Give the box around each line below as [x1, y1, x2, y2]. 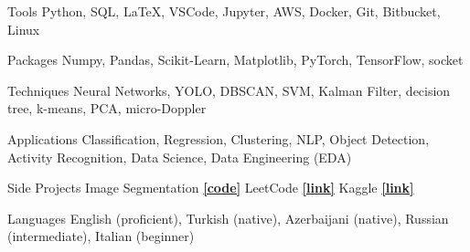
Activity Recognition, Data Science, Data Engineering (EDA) [7, 147, 352, 166]
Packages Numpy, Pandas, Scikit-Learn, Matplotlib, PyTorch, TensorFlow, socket [7, 50, 464, 69]
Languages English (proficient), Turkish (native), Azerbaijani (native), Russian [7, 208, 449, 227]
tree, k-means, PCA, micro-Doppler [7, 99, 207, 118]
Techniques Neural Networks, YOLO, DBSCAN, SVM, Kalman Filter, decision [7, 80, 451, 100]
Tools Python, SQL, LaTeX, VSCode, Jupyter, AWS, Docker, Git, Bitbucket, [7, 2, 441, 20]
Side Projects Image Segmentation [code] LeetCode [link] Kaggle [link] [7, 178, 414, 197]
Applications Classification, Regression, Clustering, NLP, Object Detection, [7, 129, 430, 148]
